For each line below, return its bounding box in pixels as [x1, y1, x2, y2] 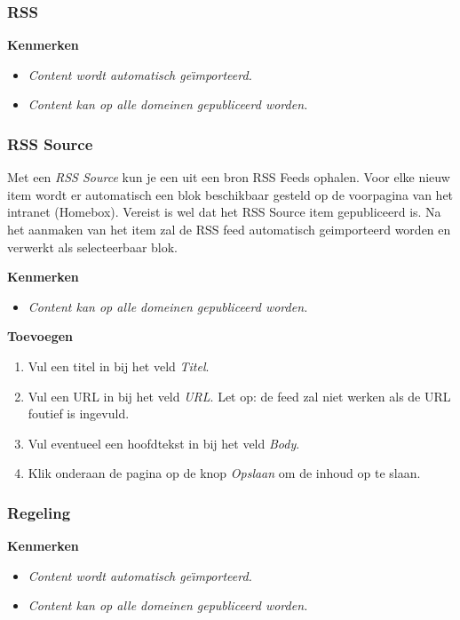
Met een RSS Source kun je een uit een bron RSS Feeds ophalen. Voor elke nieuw [7, 168, 450, 187]
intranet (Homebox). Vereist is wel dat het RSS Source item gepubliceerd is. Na [7, 203, 441, 221]
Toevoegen [7, 327, 74, 346]
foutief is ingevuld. [28, 404, 130, 423]
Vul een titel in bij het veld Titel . [28, 356, 210, 375]
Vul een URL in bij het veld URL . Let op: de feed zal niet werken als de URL [28, 386, 451, 405]
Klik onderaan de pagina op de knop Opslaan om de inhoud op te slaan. [28, 464, 421, 482]
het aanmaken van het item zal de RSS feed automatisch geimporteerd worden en [7, 220, 451, 238]
